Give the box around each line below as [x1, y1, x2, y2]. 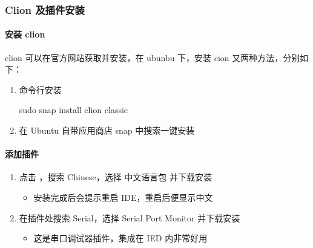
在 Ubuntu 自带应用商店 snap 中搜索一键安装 [19, 124, 195, 137]
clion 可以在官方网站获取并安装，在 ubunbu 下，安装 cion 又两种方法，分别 [5, 51, 300, 64]
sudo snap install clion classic [19, 103, 128, 116]
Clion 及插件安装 [5, 2, 85, 17]
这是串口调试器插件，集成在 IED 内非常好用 [33, 232, 208, 244]
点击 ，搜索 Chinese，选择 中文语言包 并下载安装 [19, 171, 212, 183]
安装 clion [5, 28, 45, 41]
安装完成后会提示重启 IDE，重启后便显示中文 [33, 191, 213, 203]
